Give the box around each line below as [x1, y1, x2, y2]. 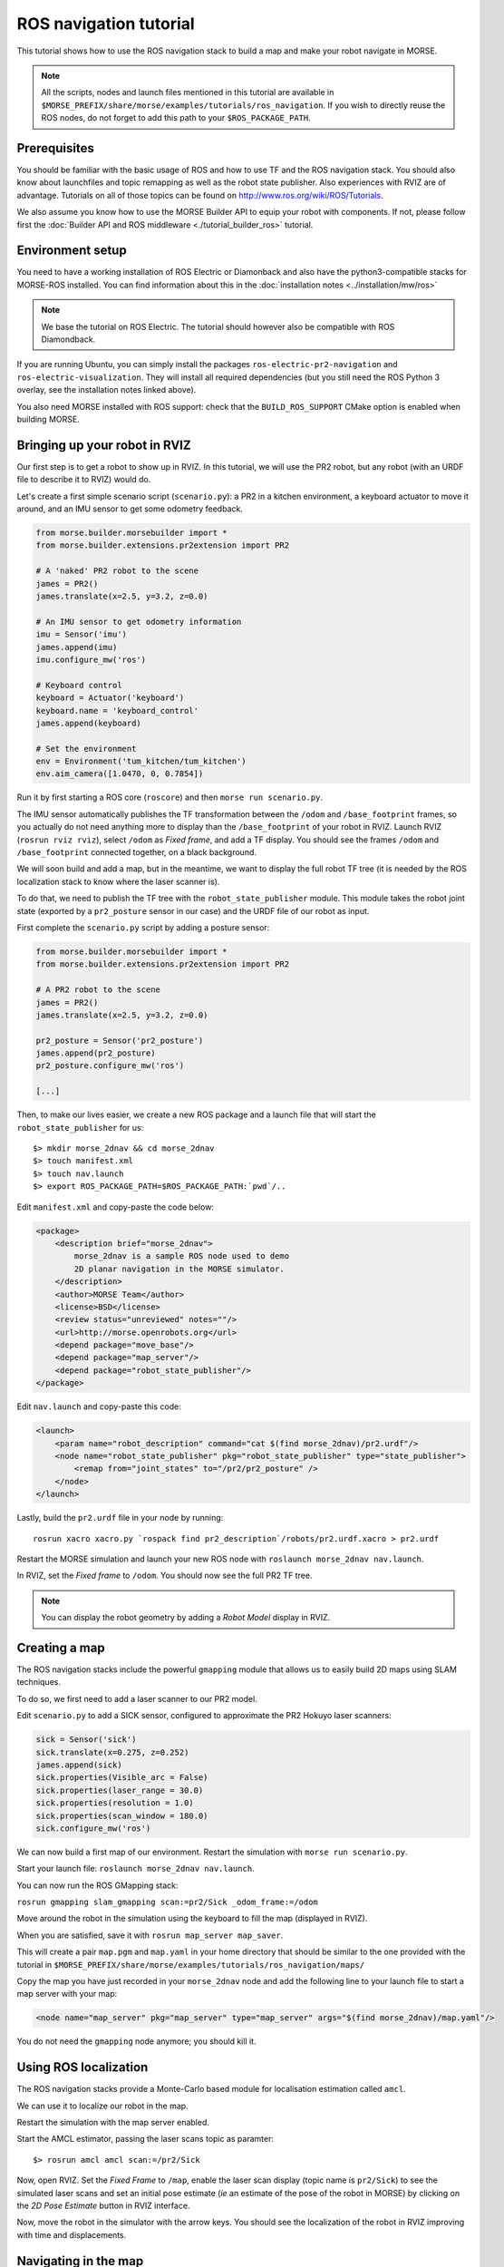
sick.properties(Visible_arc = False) [35, 1773, 208, 1783]
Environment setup [16, 243, 127, 258]
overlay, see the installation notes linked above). [16, 384, 197, 395]
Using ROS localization [16, 2059, 149, 2076]
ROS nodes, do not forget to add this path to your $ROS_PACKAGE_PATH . [41, 112, 312, 123]
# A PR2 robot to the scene [35, 985, 160, 995]
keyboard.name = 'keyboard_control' [35, 705, 199, 715]
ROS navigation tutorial [16, 14, 195, 34]
